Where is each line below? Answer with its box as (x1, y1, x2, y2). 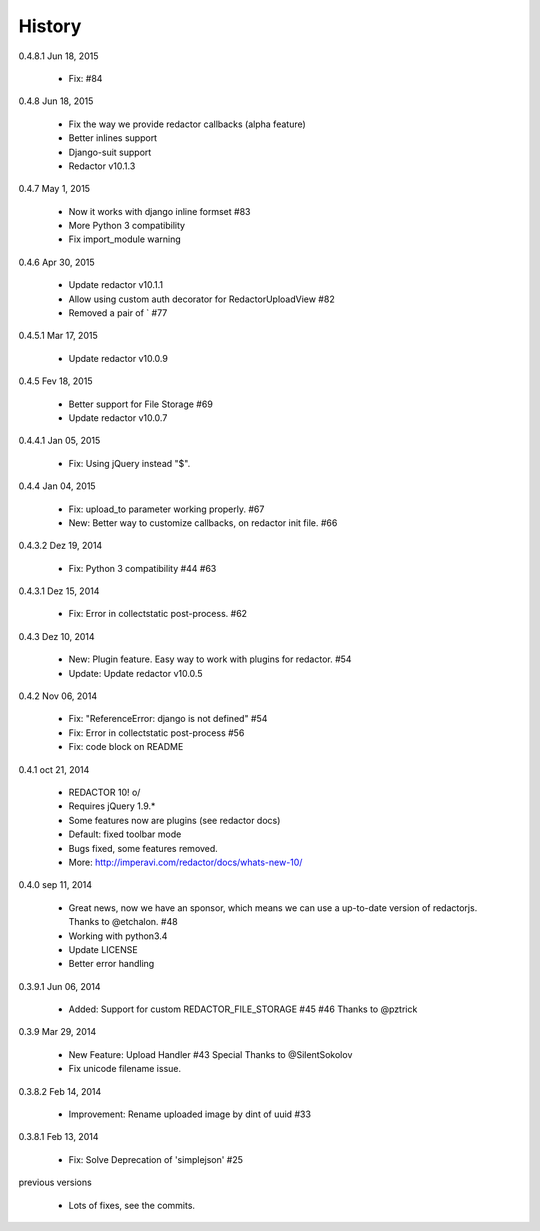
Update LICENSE (68, 943, 139, 955)
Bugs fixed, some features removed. (68, 842, 219, 854)
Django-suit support (68, 146, 152, 158)
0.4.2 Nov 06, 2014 (18, 690, 98, 702)
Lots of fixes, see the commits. (68, 1199, 195, 1211)
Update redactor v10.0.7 (68, 411, 168, 424)
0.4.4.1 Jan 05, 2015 (18, 435, 101, 447)
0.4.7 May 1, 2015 (18, 183, 90, 195)
